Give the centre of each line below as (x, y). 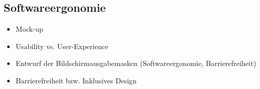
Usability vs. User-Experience (62, 46)
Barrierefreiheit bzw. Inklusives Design (76, 80)
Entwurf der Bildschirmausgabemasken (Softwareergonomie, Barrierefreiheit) (136, 63)
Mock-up (29, 29)
